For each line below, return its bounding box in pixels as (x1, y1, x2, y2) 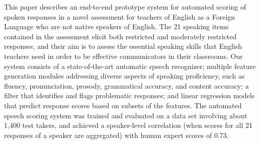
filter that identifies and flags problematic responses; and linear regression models (4, 90, 255, 101)
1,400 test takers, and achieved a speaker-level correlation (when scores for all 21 (4, 120, 253, 130)
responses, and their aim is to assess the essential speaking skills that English (4, 41, 242, 51)
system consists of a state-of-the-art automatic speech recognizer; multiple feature (4, 60, 256, 71)
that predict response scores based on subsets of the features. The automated (4, 100, 242, 110)
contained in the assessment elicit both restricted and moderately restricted (4, 31, 237, 41)
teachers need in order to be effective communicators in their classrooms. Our (4, 50, 243, 61)
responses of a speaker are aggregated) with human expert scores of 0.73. (4, 129, 229, 140)
